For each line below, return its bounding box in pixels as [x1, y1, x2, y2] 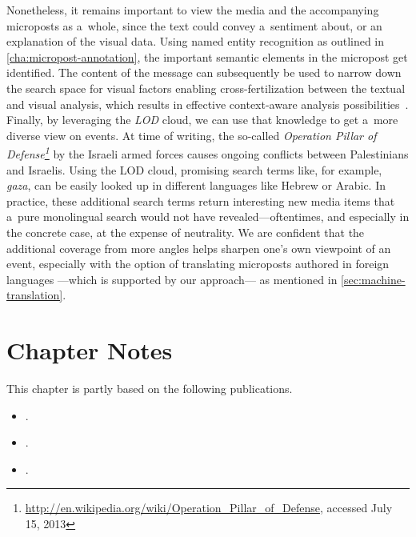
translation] [6, 287, 63, 303]
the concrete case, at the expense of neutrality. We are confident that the [6, 223, 365, 240]
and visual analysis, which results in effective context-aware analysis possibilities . [6, 95, 409, 112]
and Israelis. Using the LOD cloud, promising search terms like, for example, [6, 161, 382, 178]
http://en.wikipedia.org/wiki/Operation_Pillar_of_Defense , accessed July [25, 499, 393, 516]
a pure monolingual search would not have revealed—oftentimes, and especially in [6, 208, 410, 225]
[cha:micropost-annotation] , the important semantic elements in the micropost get [6, 48, 408, 65]
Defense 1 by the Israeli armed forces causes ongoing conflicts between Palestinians [6, 143, 409, 162]
